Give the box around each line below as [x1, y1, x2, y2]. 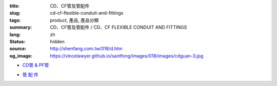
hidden [50, 38, 65, 44]
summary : [9, 24, 32, 31]
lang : [9, 31, 21, 38]
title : [9, 3, 20, 9]
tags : [9, 17, 21, 23]
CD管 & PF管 [22, 62, 49, 68]
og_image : [9, 52, 33, 59]
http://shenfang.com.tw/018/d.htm [50, 46, 123, 52]
